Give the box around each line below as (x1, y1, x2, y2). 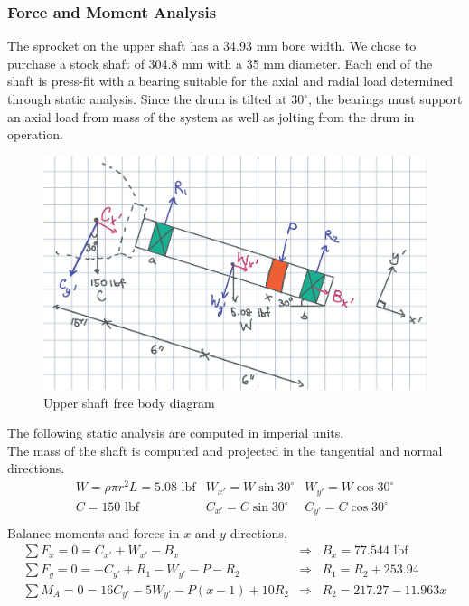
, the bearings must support (308, 90, 463, 108)
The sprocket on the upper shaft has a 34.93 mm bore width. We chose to (7, 36, 417, 55)
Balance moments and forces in (7, 523, 180, 542)
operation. (7, 125, 63, 144)
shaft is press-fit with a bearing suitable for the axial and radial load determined (7, 71, 453, 90)
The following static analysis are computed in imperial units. (7, 423, 344, 442)
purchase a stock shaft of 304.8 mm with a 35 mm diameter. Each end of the (7, 53, 433, 72)
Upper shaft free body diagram (43, 393, 215, 412)
